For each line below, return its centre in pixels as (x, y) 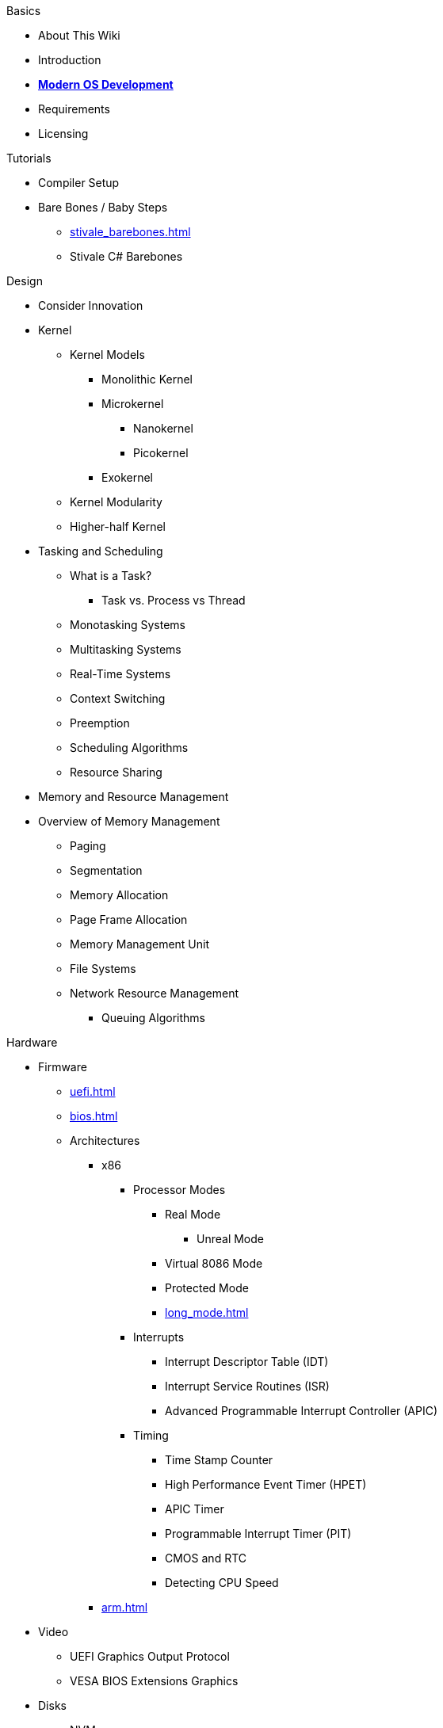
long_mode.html (207, 1312)
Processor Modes (179, 1190)
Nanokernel (163, 428)
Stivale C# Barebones (126, 256)
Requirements (74, 109)
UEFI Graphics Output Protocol (150, 1656)
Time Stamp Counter (219, 1460)
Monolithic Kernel (147, 379)
